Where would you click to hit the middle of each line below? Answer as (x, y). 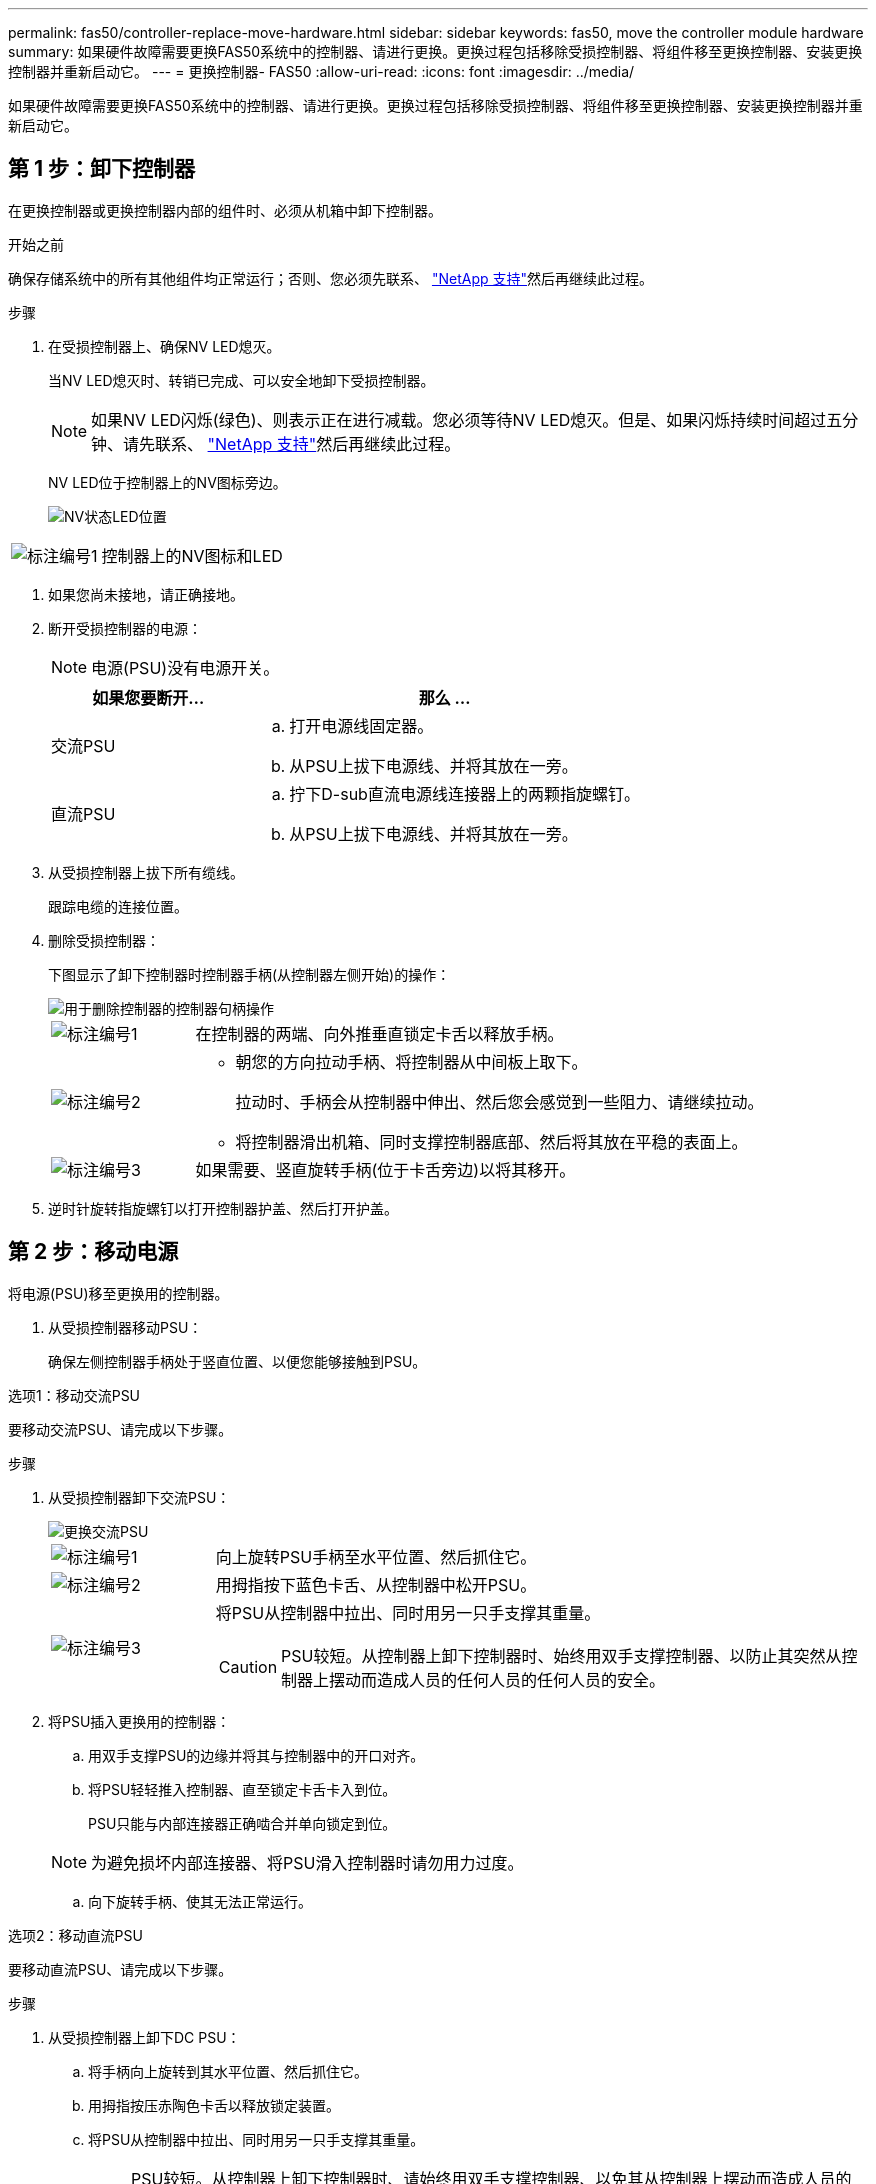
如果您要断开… (148, 697)
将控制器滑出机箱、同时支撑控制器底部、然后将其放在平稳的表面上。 (491, 1141)
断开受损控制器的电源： (125, 628)
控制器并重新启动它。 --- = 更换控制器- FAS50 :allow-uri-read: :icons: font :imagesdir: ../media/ (321, 71)
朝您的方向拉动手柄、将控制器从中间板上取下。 (411, 1061)
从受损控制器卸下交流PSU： (139, 1497)
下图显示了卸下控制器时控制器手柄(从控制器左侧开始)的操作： (249, 974)
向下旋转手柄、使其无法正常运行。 (200, 1901)
